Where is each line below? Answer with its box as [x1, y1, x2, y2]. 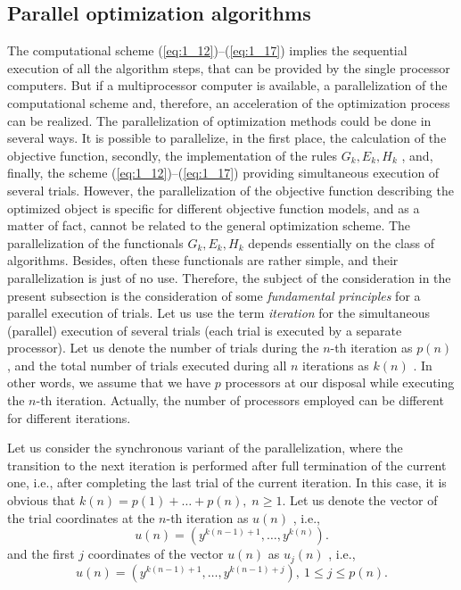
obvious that [7, 491, 76, 510]
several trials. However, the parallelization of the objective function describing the [7, 180, 454, 199]
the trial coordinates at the [7, 508, 155, 527]
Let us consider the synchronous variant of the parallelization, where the [7, 438, 403, 457]
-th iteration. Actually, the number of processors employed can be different [36, 391, 444, 410]
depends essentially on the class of [248, 233, 434, 252]
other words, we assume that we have [7, 373, 211, 392]
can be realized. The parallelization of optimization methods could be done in [7, 111, 432, 129]
